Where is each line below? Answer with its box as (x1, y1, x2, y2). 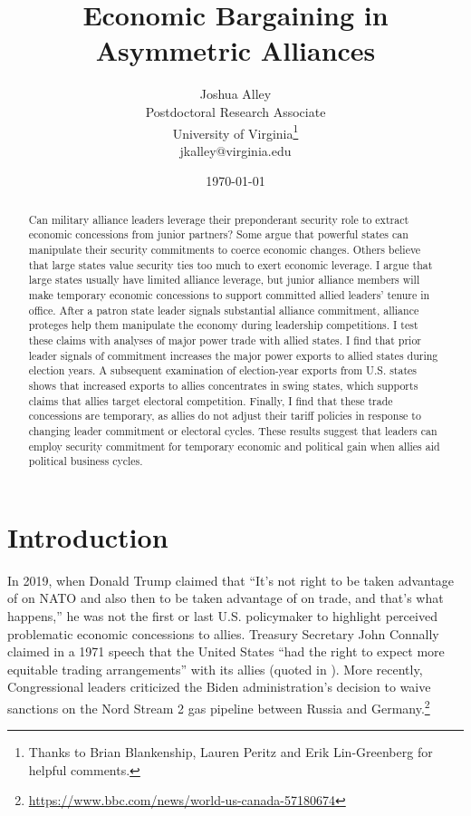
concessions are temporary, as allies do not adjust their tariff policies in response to (28, 408, 421, 423)
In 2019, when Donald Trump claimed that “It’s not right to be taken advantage (7, 570, 455, 589)
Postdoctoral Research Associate (145, 102, 326, 121)
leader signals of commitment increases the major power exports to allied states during (28, 347, 438, 363)
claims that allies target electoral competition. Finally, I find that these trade (28, 393, 393, 408)
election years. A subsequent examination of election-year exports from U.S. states (28, 363, 418, 378)
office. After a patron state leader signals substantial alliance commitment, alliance (28, 302, 419, 317)
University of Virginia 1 (172, 121, 299, 142)
